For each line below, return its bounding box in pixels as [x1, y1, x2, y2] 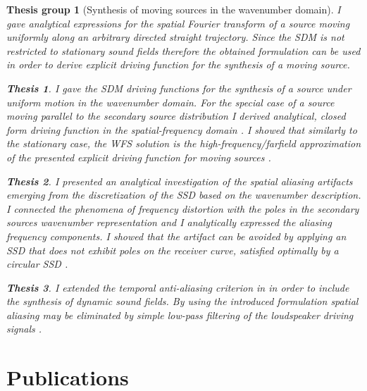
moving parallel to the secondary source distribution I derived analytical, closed [6, 108, 346, 123]
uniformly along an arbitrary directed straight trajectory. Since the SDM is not [6, 30, 344, 44]
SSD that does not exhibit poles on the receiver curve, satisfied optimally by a [6, 242, 339, 257]
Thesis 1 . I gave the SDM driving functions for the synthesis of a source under [6, 80, 352, 95]
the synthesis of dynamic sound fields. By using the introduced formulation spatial [6, 294, 359, 309]
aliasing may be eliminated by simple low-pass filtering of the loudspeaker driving [6, 307, 354, 322]
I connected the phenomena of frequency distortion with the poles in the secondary [6, 201, 359, 216]
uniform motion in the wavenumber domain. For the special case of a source [6, 94, 335, 109]
